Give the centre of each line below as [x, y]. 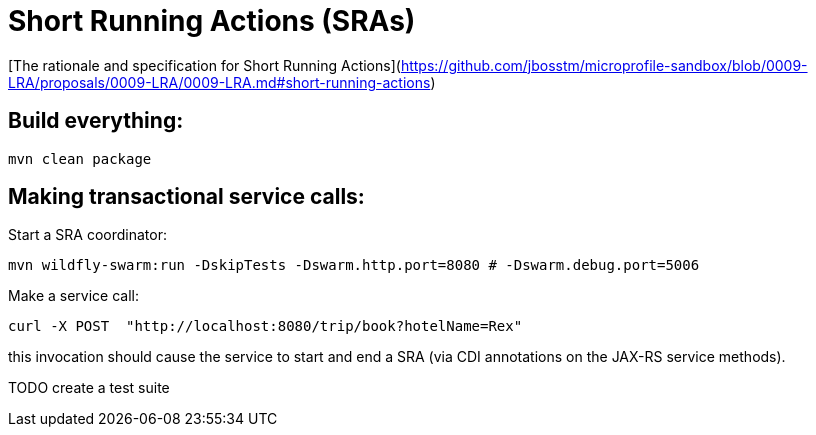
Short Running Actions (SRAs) [212, 21]
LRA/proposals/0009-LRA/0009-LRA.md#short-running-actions [219, 82]
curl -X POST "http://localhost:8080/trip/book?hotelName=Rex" [265, 326]
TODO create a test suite [89, 388]
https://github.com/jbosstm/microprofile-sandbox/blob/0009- [604, 65]
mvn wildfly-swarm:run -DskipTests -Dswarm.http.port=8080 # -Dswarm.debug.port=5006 [354, 265]
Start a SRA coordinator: [87, 235]
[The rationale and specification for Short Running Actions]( [204, 65]
